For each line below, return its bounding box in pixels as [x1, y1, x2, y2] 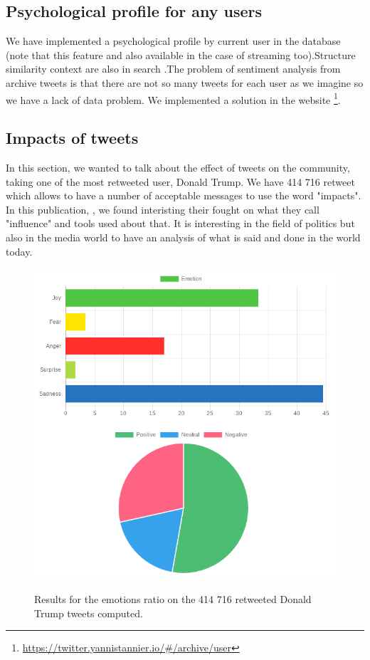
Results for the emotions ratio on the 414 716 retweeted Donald [34, 591, 312, 606]
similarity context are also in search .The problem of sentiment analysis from [6, 61, 341, 76]
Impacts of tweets [6, 127, 139, 149]
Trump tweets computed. [34, 605, 143, 620]
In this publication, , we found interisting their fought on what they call [6, 201, 319, 216]
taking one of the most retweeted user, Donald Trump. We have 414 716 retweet [6, 174, 355, 189]
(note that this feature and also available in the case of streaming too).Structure [6, 47, 356, 62]
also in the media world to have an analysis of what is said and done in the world [6, 230, 361, 244]
